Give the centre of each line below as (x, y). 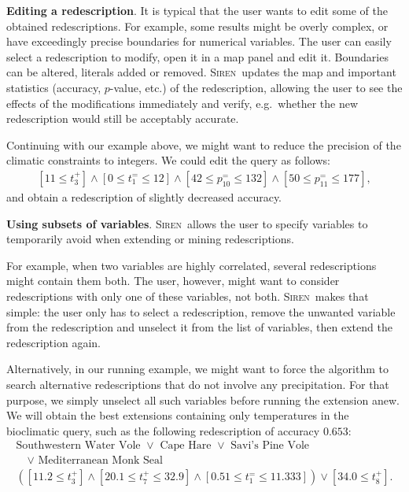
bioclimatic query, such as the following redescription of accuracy (163, 430)
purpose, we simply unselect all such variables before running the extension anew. (203, 400)
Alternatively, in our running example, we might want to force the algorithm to (197, 369)
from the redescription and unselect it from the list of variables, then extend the (199, 327)
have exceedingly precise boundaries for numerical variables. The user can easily (199, 41)
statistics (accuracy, (54, 87)
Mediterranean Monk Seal (100, 461)
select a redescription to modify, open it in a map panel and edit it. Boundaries (197, 56)
